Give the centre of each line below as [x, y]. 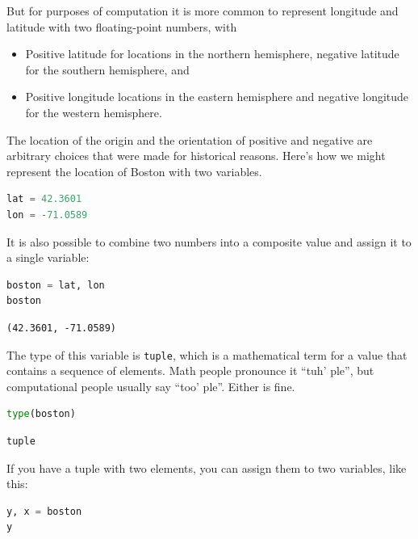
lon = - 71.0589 [47, 215]
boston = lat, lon [56, 285]
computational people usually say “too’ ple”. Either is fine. [151, 386]
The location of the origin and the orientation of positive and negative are [190, 139]
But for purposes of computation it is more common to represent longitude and [203, 11]
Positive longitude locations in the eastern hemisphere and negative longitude [217, 97]
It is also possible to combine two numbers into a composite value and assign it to [209, 241]
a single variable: [48, 257]
